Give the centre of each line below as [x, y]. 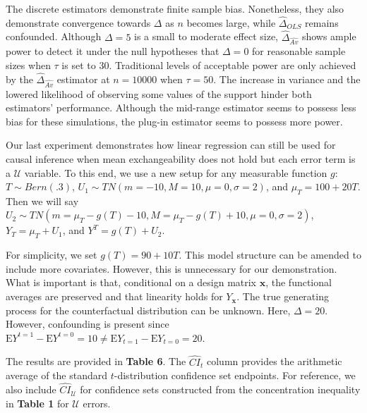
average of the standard [57, 375]
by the [19, 79]
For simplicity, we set [52, 255]
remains [322, 22]
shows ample [329, 36]
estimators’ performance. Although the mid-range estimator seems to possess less [181, 107]
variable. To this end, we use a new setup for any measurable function [176, 172]
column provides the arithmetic [275, 361]
